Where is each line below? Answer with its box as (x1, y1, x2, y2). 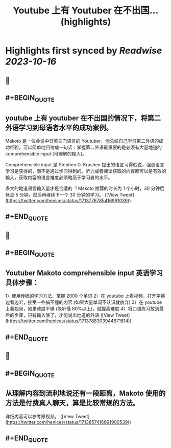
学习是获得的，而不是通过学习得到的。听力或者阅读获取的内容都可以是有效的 (5, 168, 166, 174)
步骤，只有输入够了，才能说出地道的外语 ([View (14, 312, 114, 318)
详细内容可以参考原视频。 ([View (5, 413, 74, 419)
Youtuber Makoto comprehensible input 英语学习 (5, 268, 163, 277)
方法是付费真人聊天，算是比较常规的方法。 (5, 399, 139, 407)
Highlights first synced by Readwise (5, 45, 162, 56)
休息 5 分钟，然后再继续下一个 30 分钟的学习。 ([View (5, 191, 119, 198)
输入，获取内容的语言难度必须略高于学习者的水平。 (5, 174, 113, 180)
